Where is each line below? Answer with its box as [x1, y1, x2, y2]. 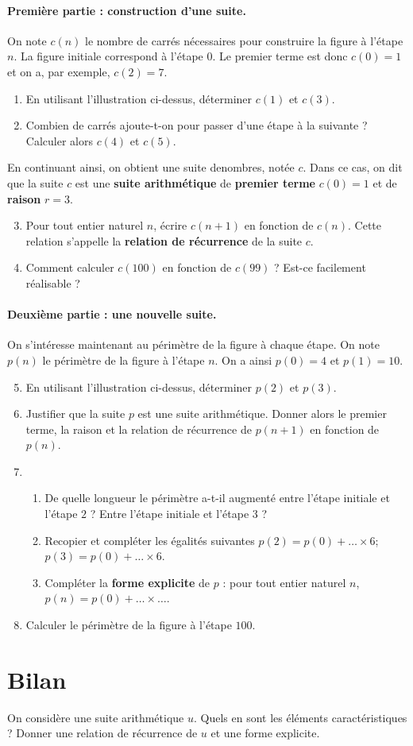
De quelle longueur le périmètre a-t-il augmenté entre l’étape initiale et [44, 489, 390, 506]
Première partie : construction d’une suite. [7, 2, 246, 18]
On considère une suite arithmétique [7, 709, 184, 725]
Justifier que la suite [25, 405, 125, 422]
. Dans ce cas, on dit [303, 159, 403, 176]
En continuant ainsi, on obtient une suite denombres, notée [7, 159, 295, 176]
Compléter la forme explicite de [44, 574, 210, 590]
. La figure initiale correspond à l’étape [14, 48, 203, 64]
